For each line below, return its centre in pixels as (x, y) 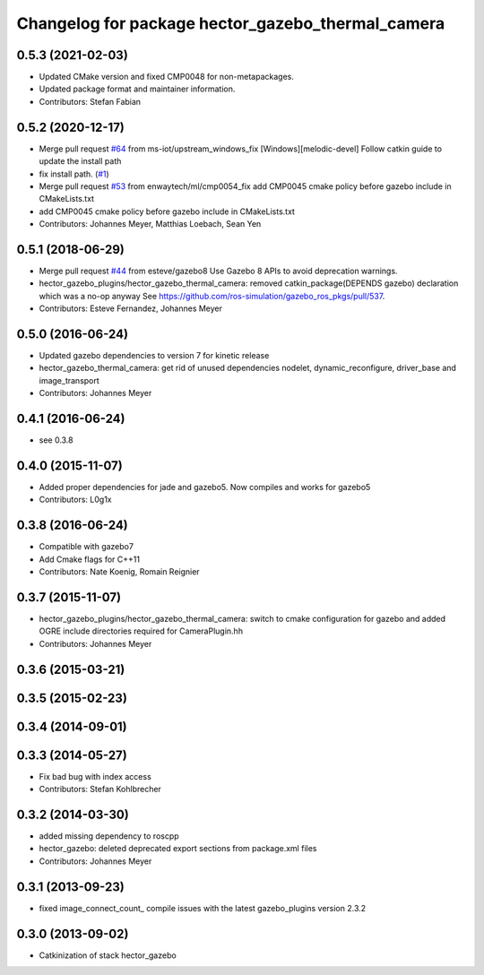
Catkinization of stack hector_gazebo (108, 955)
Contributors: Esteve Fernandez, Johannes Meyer (131, 308)
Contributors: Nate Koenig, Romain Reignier (120, 572)
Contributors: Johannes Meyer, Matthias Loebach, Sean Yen (150, 224)
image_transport (69, 380)
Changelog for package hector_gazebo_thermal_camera (231, 23)
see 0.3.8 (56, 440)
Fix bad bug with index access (95, 776)
